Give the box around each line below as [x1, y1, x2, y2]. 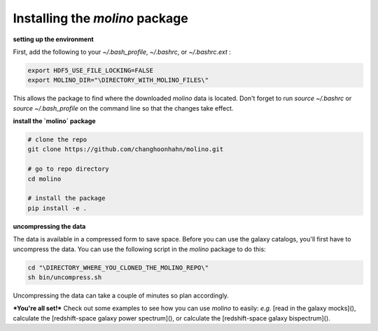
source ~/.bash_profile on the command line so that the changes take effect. [13, 104, 234, 112]
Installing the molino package [13, 10, 188, 26]
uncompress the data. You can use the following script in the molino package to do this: [13, 245, 266, 253]
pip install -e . [27, 204, 87, 212]
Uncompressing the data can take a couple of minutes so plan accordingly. [13, 291, 229, 300]
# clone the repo [27, 136, 87, 143]
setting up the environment [13, 35, 94, 43]
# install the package [27, 195, 106, 202]
